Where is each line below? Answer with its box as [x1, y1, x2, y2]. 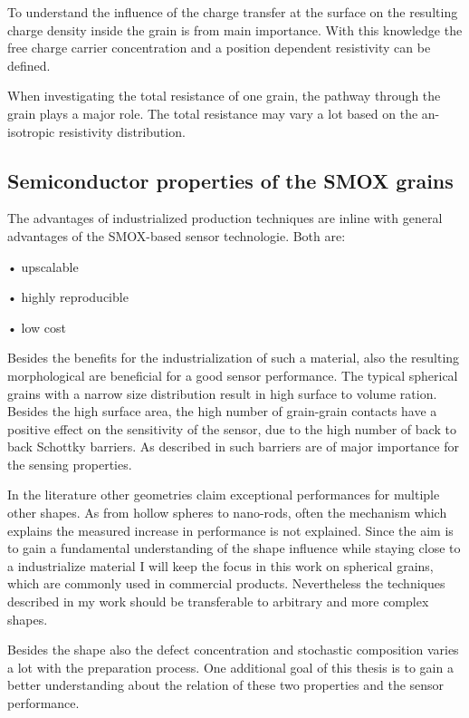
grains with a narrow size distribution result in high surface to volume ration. [7, 383, 437, 403]
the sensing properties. [7, 454, 132, 473]
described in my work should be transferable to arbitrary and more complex [7, 592, 429, 611]
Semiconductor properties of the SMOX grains [7, 166, 454, 194]
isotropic [7, 121, 55, 141]
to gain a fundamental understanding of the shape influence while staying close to [7, 538, 461, 558]
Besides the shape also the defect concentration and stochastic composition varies [7, 640, 459, 659]
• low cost [7, 317, 67, 336]
